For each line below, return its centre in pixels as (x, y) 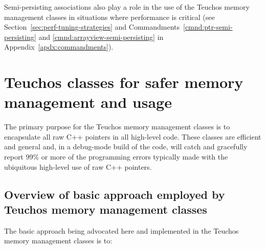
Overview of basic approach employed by (115, 194)
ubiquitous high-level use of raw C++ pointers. (78, 166)
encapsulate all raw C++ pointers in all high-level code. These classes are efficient (133, 136)
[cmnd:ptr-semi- (208, 27)
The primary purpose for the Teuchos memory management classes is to (117, 127)
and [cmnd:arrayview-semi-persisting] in (101, 37)
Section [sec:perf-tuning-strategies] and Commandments (92, 27)
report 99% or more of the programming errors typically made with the (116, 157)
